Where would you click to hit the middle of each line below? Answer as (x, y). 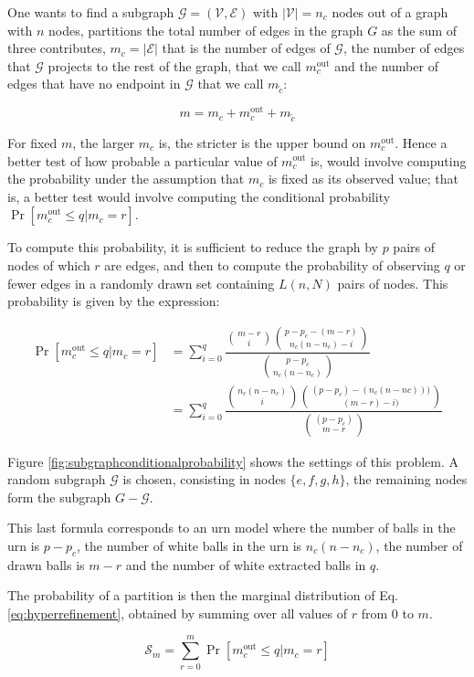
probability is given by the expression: (114, 301)
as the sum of (419, 30)
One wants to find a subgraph (91, 12)
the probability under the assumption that (126, 179)
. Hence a (421, 142)
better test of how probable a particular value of (142, 160)
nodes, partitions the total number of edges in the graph (205, 30)
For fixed (32, 142)
